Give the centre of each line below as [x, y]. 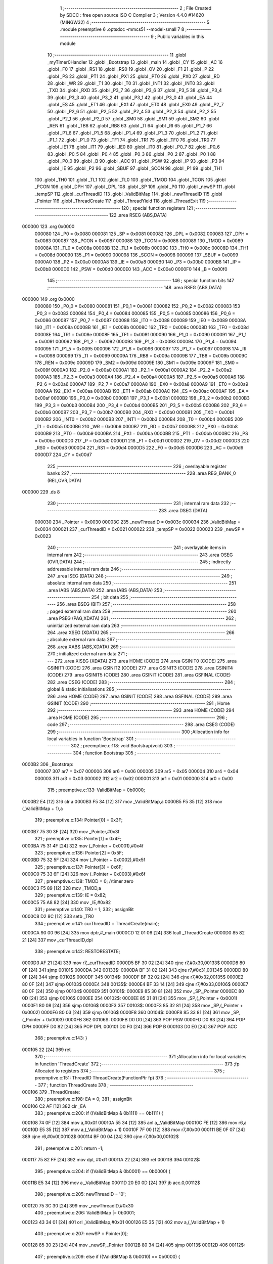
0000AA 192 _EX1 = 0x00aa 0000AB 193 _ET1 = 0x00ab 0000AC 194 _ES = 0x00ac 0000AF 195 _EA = [142, 391]
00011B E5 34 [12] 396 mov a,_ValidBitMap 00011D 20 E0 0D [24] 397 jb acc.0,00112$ [111, 1183]
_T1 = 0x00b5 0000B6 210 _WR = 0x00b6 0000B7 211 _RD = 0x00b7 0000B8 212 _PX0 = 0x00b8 [136, 426]
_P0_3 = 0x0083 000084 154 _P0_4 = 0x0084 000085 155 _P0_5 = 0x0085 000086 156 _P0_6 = [135, 313]
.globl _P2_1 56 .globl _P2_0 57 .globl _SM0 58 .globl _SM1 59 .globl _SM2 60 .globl [133, 118]
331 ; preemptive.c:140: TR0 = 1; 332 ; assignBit [84, 910]
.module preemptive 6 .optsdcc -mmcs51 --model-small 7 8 [122, 29]
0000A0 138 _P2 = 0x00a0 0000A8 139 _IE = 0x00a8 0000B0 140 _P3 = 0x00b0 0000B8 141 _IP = [138, 262]
